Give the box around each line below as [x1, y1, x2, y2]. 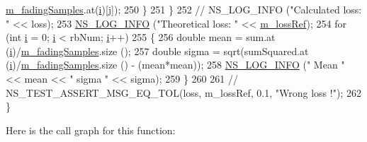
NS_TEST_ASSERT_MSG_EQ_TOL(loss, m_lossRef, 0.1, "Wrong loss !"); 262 [6, 85, 361, 100]
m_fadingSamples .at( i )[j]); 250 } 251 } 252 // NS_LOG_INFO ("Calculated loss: [6, 2, 362, 16]
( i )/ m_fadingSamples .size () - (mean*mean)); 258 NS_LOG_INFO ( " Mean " [6, 57, 345, 72]
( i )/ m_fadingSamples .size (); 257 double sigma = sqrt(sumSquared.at [6, 43, 309, 58]
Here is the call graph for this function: [6, 122, 176, 137]
